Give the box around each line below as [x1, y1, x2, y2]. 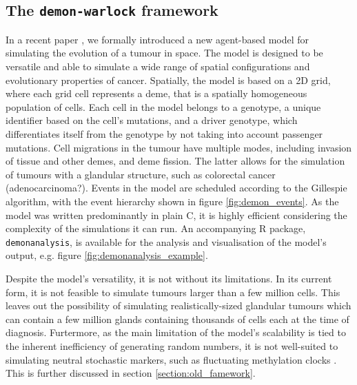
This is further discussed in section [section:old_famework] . [6, 366, 256, 380]
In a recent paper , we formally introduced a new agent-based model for [6, 32, 309, 46]
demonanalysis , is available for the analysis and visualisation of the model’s [6, 234, 327, 249]
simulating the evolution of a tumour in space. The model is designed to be [6, 45, 323, 60]
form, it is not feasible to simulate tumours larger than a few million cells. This [6, 284, 340, 299]
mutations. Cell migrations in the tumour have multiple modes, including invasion [6, 140, 352, 154]
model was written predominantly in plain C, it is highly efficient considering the [6, 207, 347, 222]
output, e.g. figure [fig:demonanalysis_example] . [6, 248, 208, 262]
